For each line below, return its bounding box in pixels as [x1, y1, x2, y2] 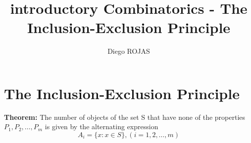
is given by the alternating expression [45, 121, 158, 132]
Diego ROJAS [107, 46, 150, 56]
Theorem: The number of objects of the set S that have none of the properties [4, 111, 246, 122]
